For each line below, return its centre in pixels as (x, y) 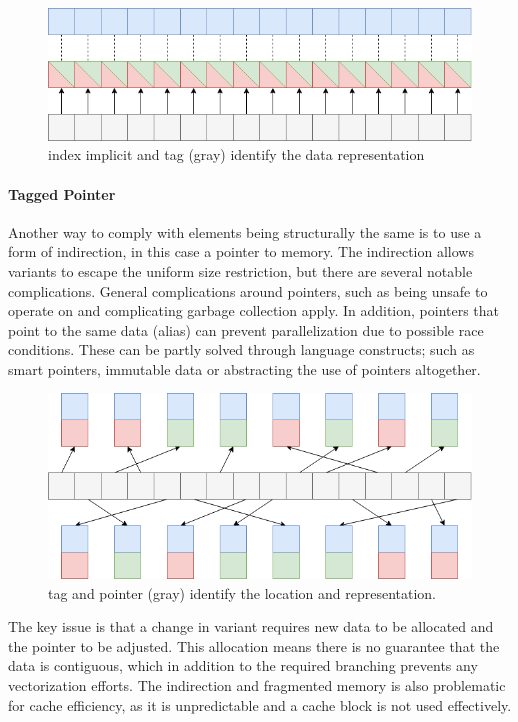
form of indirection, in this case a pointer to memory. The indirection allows (241, 251)
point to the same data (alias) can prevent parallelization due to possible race (246, 329)
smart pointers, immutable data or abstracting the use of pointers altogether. (244, 368)
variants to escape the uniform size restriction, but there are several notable (240, 270)
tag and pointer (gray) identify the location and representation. (242, 592)
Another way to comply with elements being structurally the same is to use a (245, 231)
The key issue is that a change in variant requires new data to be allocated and (251, 626)
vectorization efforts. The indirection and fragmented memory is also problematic (257, 685)
